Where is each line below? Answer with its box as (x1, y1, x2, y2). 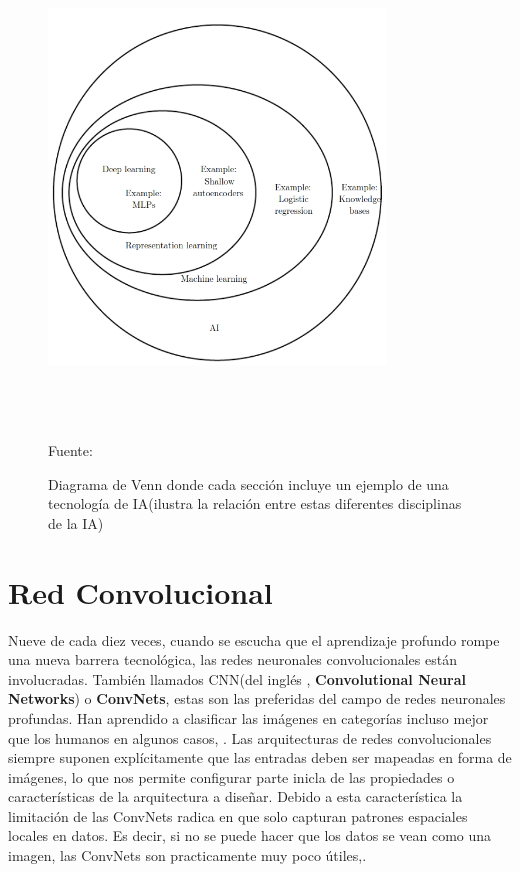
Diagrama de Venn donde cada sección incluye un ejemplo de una (48, 473, 449, 494)
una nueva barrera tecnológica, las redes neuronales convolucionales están (8, 649, 457, 670)
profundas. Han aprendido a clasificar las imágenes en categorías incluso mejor (8, 707, 489, 728)
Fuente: (48, 440, 93, 461)
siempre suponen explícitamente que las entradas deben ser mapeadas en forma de (8, 747, 512, 768)
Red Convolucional (8, 571, 273, 612)
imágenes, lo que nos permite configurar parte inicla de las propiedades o (8, 766, 455, 787)
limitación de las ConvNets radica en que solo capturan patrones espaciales (8, 805, 468, 826)
